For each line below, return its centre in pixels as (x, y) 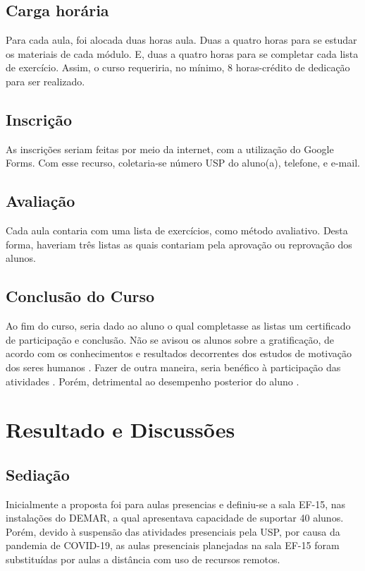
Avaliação (41, 201)
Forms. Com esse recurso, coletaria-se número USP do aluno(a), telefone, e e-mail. (183, 163)
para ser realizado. (45, 81)
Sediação (38, 474)
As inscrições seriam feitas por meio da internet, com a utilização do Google (170, 149)
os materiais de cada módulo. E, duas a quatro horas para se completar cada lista (182, 53)
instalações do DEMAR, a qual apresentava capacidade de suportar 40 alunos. (175, 518)
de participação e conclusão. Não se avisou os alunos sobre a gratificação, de (170, 339)
